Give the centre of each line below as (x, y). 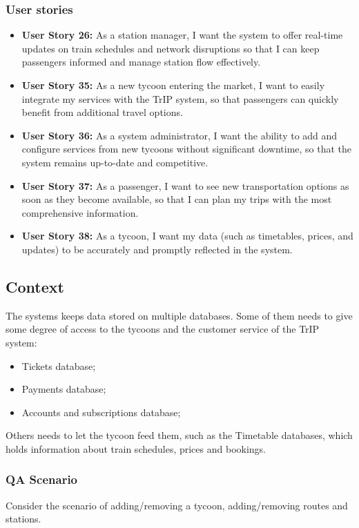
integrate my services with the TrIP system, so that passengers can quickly (180, 98)
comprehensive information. (80, 212)
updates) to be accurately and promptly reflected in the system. (157, 249)
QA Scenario (42, 479)
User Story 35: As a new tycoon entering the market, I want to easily (173, 85)
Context (35, 286)
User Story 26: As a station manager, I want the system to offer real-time (182, 35)
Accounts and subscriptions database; (101, 412)
